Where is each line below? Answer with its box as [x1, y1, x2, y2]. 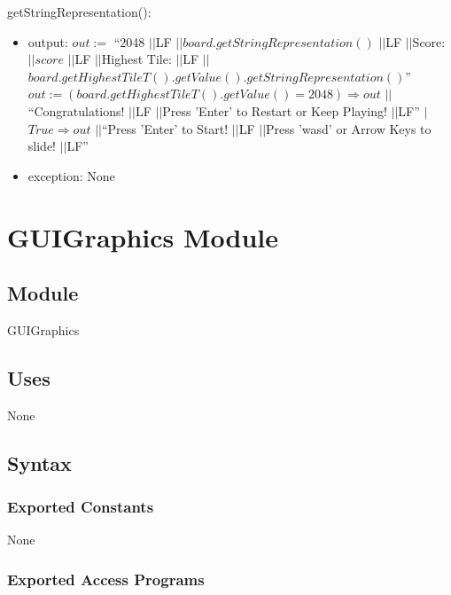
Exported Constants [7, 496, 154, 518]
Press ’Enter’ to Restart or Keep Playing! [162, 101, 387, 120]
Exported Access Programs [7, 568, 205, 590]
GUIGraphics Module [7, 218, 279, 254]
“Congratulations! [27, 101, 125, 120]
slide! [27, 137, 56, 155]
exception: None [27, 166, 115, 184]
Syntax [7, 449, 72, 476]
